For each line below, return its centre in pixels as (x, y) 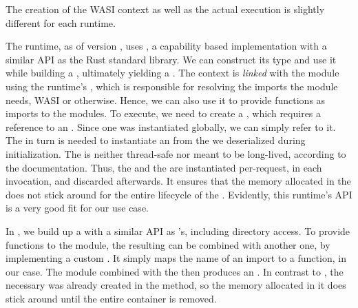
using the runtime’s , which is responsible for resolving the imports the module (172, 86)
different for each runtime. (61, 22)
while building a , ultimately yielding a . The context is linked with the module (172, 73)
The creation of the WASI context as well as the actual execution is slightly (165, 9)
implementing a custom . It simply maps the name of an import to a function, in (176, 258)
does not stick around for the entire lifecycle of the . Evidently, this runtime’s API (179, 194)
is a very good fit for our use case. (77, 208)
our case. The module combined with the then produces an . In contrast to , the (175, 271)
